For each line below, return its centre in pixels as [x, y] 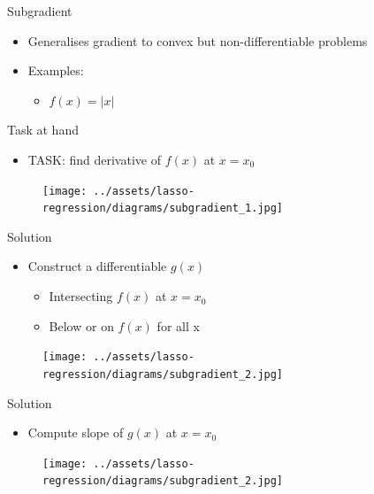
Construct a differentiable [97, 266]
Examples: [56, 70]
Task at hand [43, 130]
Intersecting [81, 296]
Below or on [81, 325]
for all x [178, 325]
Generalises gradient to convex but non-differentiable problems [198, 40]
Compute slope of [76, 432]
